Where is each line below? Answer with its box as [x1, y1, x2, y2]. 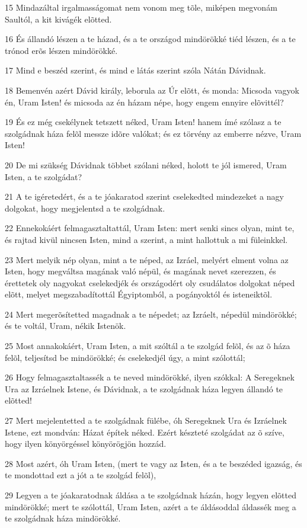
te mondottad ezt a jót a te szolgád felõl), [5, 469, 156, 481]
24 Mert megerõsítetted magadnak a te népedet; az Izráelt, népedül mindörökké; [5, 308, 297, 320]
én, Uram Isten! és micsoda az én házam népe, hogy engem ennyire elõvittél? [5, 95, 284, 108]
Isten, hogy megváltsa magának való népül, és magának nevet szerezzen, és [5, 265, 276, 277]
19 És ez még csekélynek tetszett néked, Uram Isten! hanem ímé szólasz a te [5, 116, 282, 128]
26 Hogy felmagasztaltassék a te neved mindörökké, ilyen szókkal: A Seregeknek [5, 371, 295, 383]
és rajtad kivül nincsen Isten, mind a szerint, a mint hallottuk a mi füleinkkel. [5, 233, 288, 245]
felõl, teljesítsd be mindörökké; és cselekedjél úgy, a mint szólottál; [5, 351, 245, 363]
